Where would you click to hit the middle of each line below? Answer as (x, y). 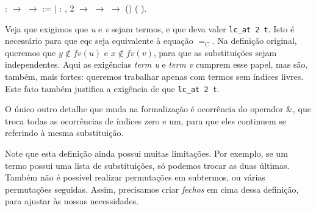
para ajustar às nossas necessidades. (72, 201)
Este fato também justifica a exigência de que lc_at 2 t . (112, 88)
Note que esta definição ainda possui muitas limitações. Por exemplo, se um (146, 153)
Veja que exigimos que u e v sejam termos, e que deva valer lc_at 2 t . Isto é (150, 28)
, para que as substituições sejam (215, 52)
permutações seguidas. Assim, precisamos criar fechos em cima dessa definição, (152, 189)
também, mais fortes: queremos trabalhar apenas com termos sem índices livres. (154, 77)
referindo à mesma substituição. (64, 133)
